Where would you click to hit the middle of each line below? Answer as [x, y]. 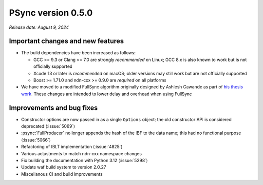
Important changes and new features [66, 41]
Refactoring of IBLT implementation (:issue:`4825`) [72, 147]
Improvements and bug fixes [53, 108]
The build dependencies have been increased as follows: [78, 53]
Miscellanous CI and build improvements [62, 174]
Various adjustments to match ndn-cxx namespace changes [82, 153]
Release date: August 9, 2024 [39, 27]
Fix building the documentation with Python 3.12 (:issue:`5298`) [85, 161]
